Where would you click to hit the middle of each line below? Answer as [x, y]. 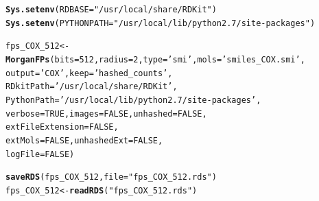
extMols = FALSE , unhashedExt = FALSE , [84, 140]
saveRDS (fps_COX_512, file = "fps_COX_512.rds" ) [111, 177]
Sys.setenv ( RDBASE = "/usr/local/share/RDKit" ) [111, 10]
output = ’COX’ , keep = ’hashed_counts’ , [89, 73]
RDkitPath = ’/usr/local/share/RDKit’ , [92, 87]
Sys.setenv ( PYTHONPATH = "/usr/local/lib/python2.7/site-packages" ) [161, 23]
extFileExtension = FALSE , [62, 127]
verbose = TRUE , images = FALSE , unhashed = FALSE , [106, 114]
